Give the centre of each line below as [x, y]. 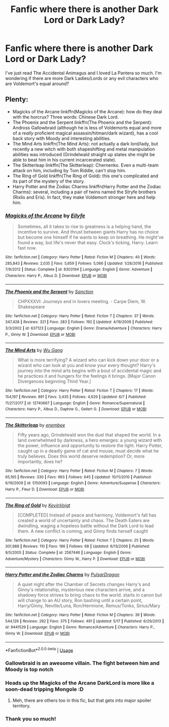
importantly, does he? [40, 461]
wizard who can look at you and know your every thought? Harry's [87, 366]
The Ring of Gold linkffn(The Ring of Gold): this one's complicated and [85, 176]
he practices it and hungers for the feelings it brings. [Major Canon [87, 376]
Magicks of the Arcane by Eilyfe [45, 215]
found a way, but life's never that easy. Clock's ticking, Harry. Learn [88, 243]
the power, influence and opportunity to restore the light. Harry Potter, [90, 445]
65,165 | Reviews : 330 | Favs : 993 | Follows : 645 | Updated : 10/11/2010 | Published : [78, 477]
